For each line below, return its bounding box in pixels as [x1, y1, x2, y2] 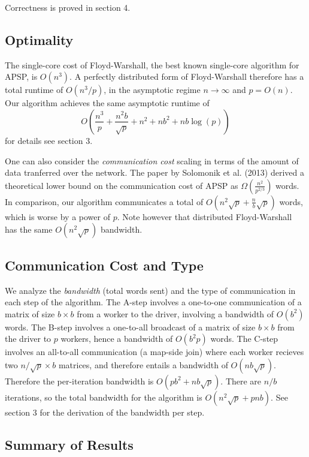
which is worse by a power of [5, 210, 110, 223]
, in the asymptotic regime [104, 83, 201, 96]
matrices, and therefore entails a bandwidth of [58, 358, 228, 371]
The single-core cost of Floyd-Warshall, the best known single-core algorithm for [5, 58, 299, 71]
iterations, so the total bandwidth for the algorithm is [5, 390, 202, 403]
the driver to [5, 332, 51, 345]
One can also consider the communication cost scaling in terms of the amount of [5, 154, 299, 167]
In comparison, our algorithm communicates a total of [5, 195, 204, 208]
